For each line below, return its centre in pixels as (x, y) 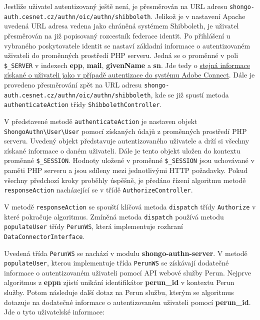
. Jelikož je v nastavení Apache (198, 16)
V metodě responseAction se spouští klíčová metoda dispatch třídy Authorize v (130, 206)
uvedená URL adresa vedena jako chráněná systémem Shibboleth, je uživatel (121, 26)
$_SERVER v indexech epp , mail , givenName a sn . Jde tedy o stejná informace (127, 65)
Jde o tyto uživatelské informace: (54, 312)
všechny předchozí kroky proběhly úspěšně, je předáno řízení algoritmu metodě (125, 180)
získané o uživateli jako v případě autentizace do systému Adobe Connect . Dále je (129, 75)
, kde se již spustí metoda (190, 94)
